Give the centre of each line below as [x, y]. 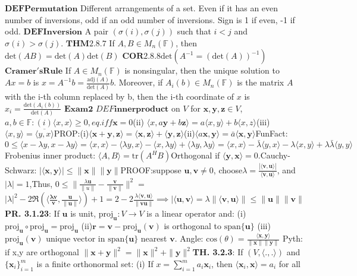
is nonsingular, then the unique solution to [202, 70]
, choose [228, 169]
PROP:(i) [71, 133]
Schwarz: [21, 169]
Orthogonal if [195, 155]
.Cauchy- [274, 155]
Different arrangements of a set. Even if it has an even [179, 8]
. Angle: [189, 238]
